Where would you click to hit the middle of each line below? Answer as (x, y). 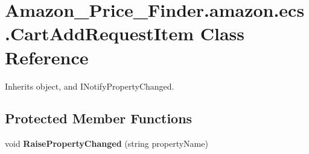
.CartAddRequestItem (99, 33)
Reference (47, 57)
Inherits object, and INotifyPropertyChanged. (90, 86)
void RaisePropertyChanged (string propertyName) (107, 143)
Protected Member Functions (99, 118)
